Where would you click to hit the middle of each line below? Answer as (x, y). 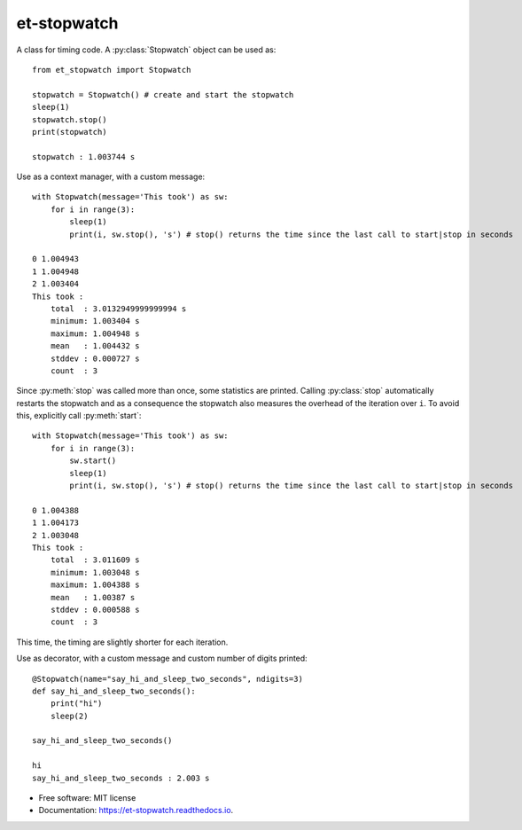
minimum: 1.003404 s (95, 321)
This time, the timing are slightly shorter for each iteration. (122, 642)
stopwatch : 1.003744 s (84, 157)
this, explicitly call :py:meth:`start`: (79, 416)
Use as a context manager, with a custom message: (111, 176)
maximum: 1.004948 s (95, 333)
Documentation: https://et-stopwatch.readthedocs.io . (136, 810)
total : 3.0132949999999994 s (118, 309)
